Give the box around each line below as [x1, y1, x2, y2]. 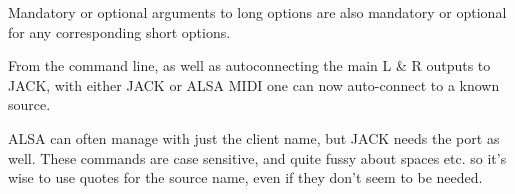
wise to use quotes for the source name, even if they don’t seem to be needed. [8, 167, 483, 188]
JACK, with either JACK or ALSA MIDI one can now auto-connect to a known [8, 74, 500, 95]
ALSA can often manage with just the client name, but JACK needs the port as [8, 127, 500, 148]
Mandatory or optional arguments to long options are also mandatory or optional [8, 2, 507, 22]
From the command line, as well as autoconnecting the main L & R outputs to [8, 55, 491, 76]
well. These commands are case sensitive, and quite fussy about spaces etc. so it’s [8, 147, 507, 168]
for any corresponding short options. [8, 21, 231, 42]
